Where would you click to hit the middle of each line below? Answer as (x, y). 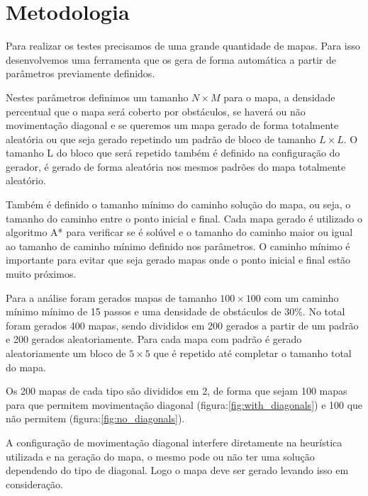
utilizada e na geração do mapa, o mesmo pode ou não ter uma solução (160, 456)
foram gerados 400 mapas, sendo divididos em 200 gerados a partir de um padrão (182, 325)
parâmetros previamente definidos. (80, 73)
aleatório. (26, 180)
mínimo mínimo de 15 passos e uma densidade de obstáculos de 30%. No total (175, 311)
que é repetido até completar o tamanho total (252, 353)
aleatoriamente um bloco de (66, 353)
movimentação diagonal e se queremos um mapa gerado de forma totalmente (172, 125)
